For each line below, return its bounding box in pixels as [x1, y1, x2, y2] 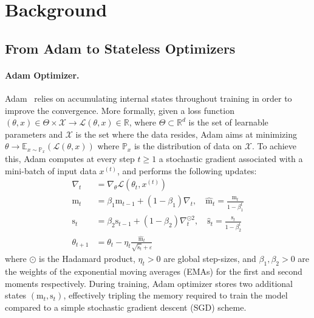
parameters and [5, 127, 63, 140]
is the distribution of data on [134, 140, 242, 152]
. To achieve [251, 140, 297, 152]
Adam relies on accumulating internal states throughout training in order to [5, 91, 292, 104]
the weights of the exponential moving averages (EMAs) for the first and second [5, 265, 302, 278]
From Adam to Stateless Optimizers [5, 38, 236, 57]
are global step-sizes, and [163, 252, 256, 265]
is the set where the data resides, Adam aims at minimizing [75, 127, 297, 140]
